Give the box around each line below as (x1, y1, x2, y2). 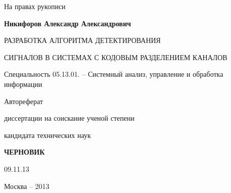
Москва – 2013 (4, 180, 50, 191)
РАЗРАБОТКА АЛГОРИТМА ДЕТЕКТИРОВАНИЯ (4, 35, 161, 45)
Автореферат (4, 95, 43, 106)
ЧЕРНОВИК (4, 147, 45, 157)
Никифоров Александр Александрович (4, 18, 131, 28)
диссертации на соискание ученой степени (4, 113, 134, 123)
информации (4, 78, 42, 89)
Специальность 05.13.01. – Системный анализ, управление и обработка (4, 69, 223, 79)
